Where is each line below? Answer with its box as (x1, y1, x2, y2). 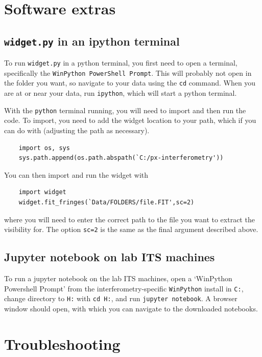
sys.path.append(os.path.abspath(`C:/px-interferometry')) (18, 154, 224, 162)
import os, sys (18, 144, 70, 152)
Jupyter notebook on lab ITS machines (4, 249, 215, 265)
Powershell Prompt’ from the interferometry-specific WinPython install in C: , (4, 283, 244, 293)
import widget (18, 188, 66, 196)
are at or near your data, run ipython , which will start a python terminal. (4, 88, 237, 98)
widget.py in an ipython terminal (4, 33, 180, 49)
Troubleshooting (4, 333, 121, 354)
